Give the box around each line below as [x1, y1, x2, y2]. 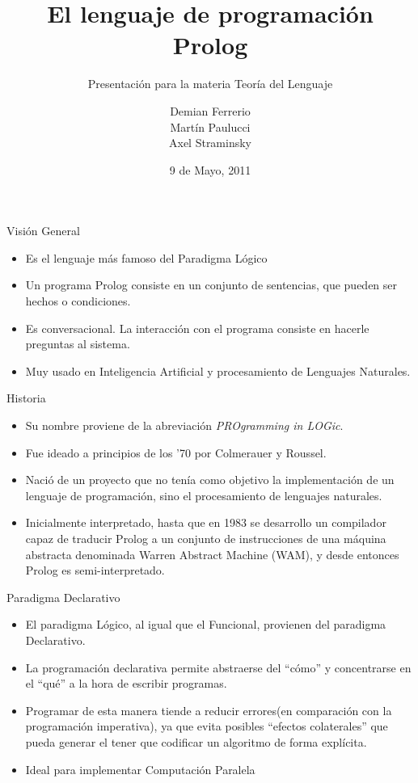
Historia [6, 389, 46, 406]
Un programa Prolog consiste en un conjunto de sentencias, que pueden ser [25, 276, 398, 293]
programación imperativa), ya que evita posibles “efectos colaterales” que [25, 718, 388, 735]
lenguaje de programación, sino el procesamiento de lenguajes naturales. [25, 486, 382, 503]
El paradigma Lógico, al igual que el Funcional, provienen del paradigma [25, 616, 386, 633]
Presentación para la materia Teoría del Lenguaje [87, 75, 333, 92]
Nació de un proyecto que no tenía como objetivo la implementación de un [25, 471, 395, 488]
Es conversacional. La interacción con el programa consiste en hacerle [25, 319, 369, 336]
